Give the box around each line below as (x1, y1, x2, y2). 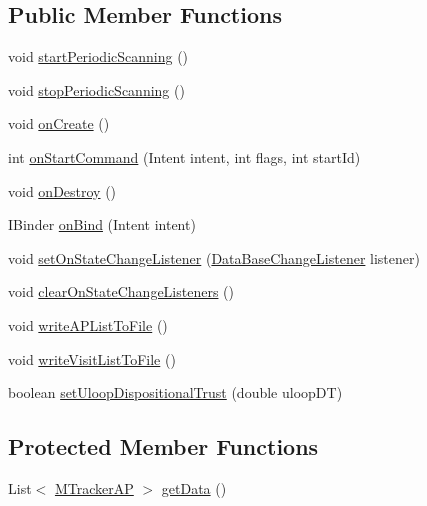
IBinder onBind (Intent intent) (8, 214, 196, 235)
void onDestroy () (8, 180, 117, 201)
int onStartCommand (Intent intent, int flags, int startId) (8, 146, 361, 167)
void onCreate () (8, 113, 110, 134)
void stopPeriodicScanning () (8, 79, 185, 100)
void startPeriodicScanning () (8, 46, 189, 67)
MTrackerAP (54, 477, 134, 498)
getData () (161, 477, 227, 498)
